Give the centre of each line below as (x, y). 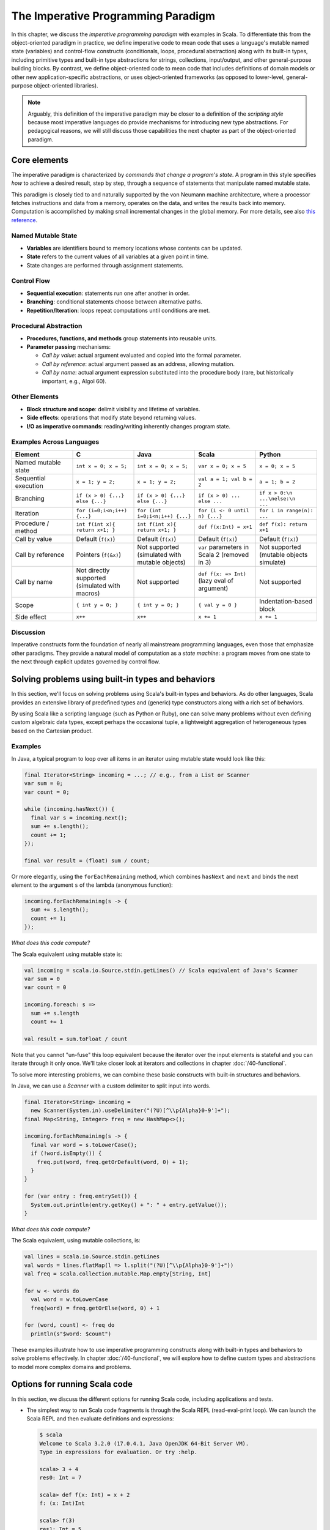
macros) (88, 593)
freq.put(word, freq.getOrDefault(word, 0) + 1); (113, 1162)
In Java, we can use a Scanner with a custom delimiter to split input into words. (111, 1086)
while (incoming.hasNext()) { (69, 809)
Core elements (40, 160)
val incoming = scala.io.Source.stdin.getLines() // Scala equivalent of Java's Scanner (161, 970)
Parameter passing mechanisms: (69, 347)
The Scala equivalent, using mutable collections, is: (76, 1241)
